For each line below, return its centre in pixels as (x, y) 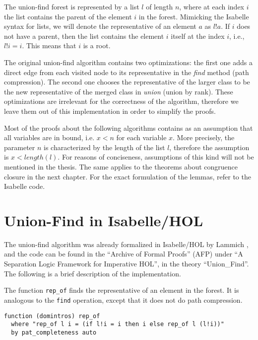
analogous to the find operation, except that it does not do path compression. (123, 299)
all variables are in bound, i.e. (49, 137)
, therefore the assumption (209, 147)
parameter (20, 147)
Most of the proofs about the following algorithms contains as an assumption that (129, 127)
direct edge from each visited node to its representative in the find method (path (127, 72)
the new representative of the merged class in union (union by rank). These (119, 91)
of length (160, 6)
